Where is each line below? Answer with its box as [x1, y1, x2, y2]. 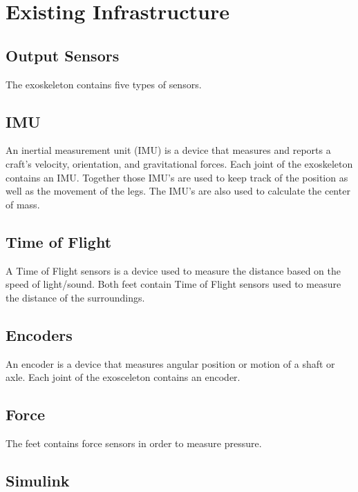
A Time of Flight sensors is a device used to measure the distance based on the [6, 263, 341, 277]
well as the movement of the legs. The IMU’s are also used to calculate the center [6, 184, 350, 198]
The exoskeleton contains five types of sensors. [6, 77, 202, 91]
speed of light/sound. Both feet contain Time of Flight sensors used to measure [6, 277, 341, 291]
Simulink [6, 469, 70, 491]
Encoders [6, 324, 73, 345]
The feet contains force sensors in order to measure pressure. [6, 435, 262, 450]
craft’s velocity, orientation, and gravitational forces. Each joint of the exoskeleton [6, 156, 353, 170]
